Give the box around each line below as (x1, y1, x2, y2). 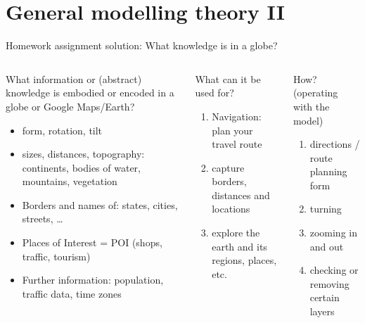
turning (309, 201, 342, 216)
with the (293, 99, 330, 113)
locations (212, 201, 250, 216)
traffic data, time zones (22, 286, 122, 300)
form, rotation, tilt (22, 122, 103, 137)
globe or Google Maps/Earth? (6, 99, 135, 113)
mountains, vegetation (22, 174, 117, 189)
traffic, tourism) (22, 248, 91, 263)
